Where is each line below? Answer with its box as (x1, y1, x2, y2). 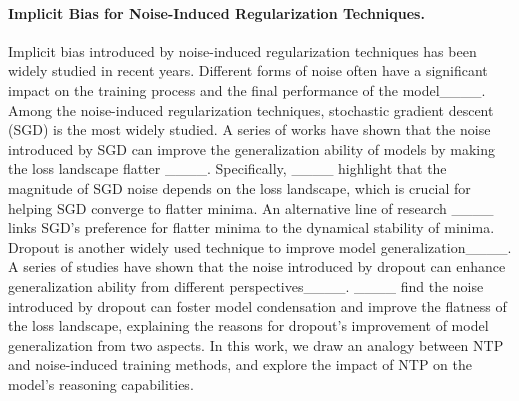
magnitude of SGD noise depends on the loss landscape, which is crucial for (8, 177, 471, 198)
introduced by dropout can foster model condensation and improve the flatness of (8, 295, 507, 316)
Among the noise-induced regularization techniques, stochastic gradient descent (8, 99, 494, 120)
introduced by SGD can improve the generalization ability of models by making (8, 138, 496, 159)
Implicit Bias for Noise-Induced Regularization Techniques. (8, 2, 425, 23)
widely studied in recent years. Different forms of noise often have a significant (8, 60, 488, 81)
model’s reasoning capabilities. (8, 373, 194, 394)
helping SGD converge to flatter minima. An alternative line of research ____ (8, 197, 494, 218)
